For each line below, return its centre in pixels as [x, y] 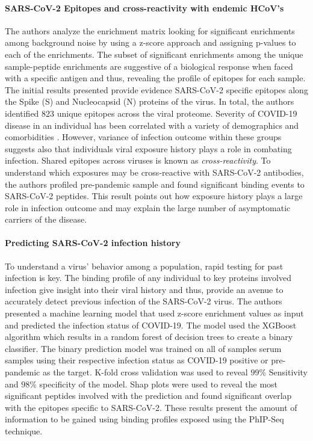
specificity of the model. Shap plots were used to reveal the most [159, 384]
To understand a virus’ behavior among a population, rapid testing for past [144, 266]
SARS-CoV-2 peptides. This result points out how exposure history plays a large [154, 196]
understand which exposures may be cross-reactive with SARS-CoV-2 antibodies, [154, 172]
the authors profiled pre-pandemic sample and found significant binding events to [155, 184]
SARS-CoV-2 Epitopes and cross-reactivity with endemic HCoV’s [144, 8]
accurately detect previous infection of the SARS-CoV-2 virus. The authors [144, 301]
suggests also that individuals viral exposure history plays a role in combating [148, 148]
